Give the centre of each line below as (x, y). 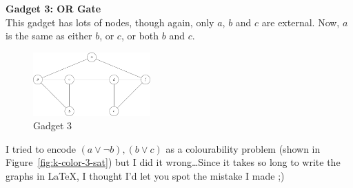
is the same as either (49, 36)
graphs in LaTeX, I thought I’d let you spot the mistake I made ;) (145, 175)
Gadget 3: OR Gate (53, 8)
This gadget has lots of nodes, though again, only (110, 22)
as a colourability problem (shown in (243, 148)
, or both (140, 36)
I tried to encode (41, 148)
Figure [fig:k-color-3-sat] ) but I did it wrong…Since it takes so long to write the (173, 162)
